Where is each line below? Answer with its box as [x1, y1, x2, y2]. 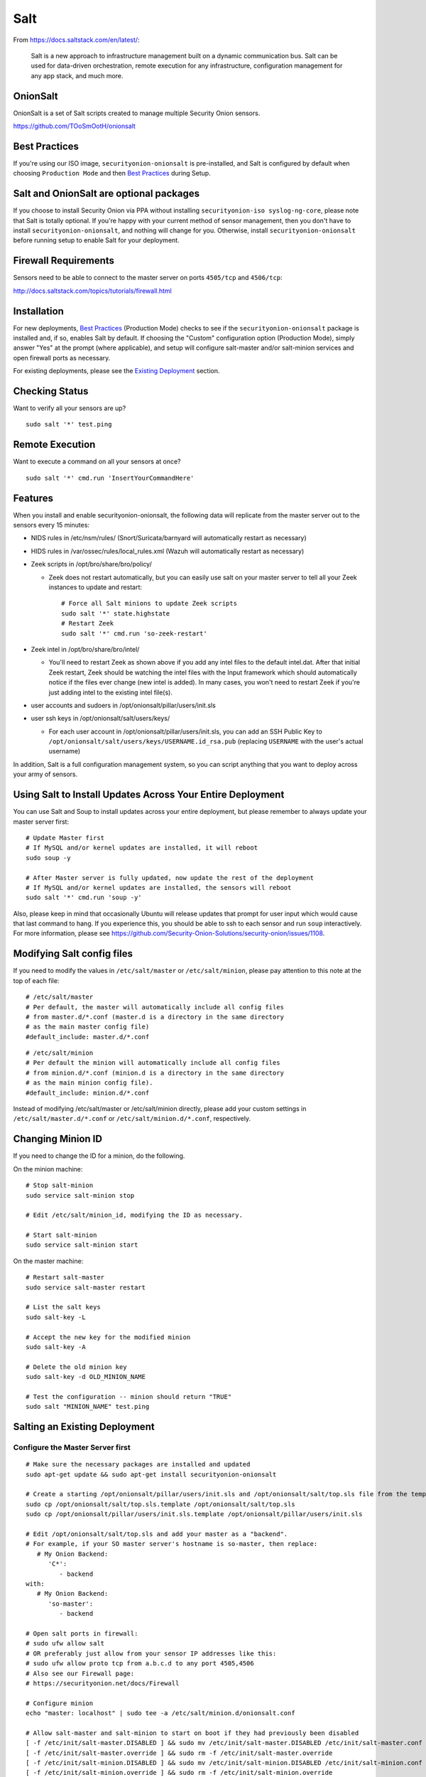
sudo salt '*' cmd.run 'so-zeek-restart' [61, 629, 207, 638]
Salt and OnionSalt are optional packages [13, 188, 200, 200]
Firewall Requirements [13, 254, 115, 267]
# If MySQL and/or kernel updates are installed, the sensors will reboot [26, 884, 292, 891]
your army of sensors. [13, 770, 78, 778]
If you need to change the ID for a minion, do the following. [13, 1151, 185, 1160]
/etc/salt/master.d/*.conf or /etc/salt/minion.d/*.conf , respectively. [13, 1115, 251, 1123]
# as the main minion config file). [26, 1079, 153, 1087]
